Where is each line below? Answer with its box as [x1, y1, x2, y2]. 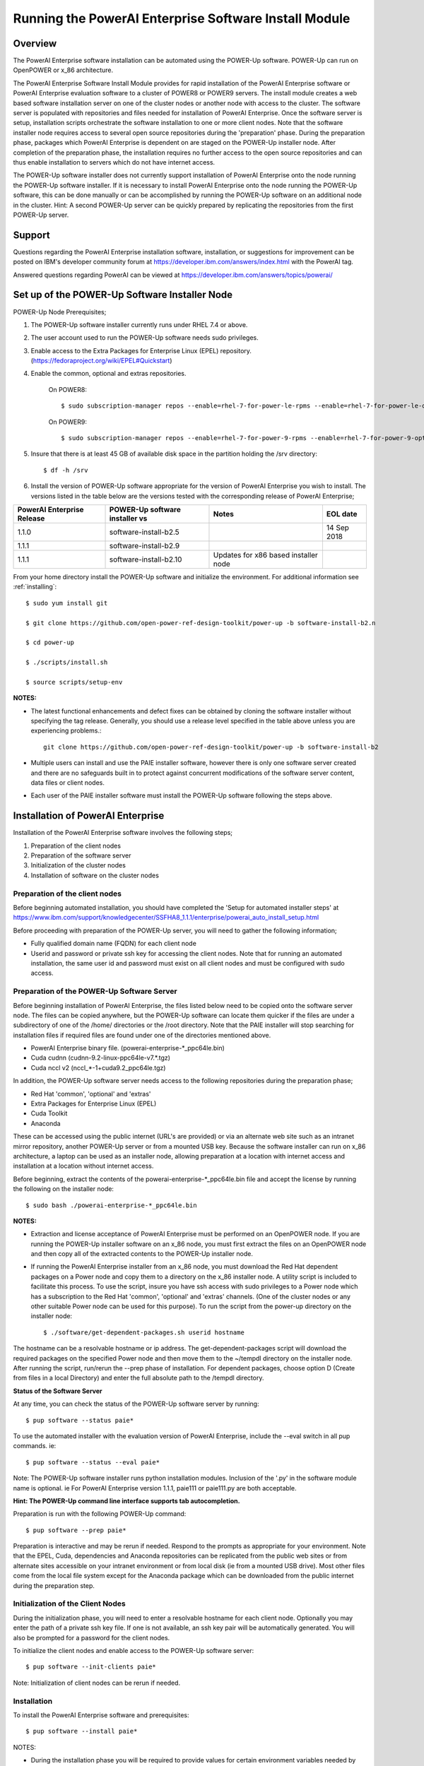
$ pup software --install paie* [25, 1727, 138, 1736]
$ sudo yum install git [25, 599, 108, 607]
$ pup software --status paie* [25, 1416, 134, 1424]
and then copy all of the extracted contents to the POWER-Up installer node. [30, 1250, 254, 1258]
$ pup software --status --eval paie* [25, 1458, 160, 1466]
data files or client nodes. [30, 778, 105, 787]
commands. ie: [13, 1442, 57, 1450]
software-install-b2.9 [109, 540, 180, 550]
